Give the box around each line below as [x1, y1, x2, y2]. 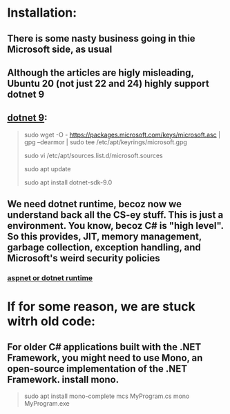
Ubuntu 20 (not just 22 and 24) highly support [7, 78, 209, 89]
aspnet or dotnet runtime [7, 273, 93, 283]
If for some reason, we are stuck [7, 299, 195, 315]
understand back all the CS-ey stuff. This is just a [7, 209, 224, 221]
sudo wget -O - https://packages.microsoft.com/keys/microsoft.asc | [23, 130, 221, 139]
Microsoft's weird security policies [7, 252, 160, 264]
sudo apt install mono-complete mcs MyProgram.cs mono [23, 392, 190, 400]
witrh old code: [7, 313, 95, 329]
